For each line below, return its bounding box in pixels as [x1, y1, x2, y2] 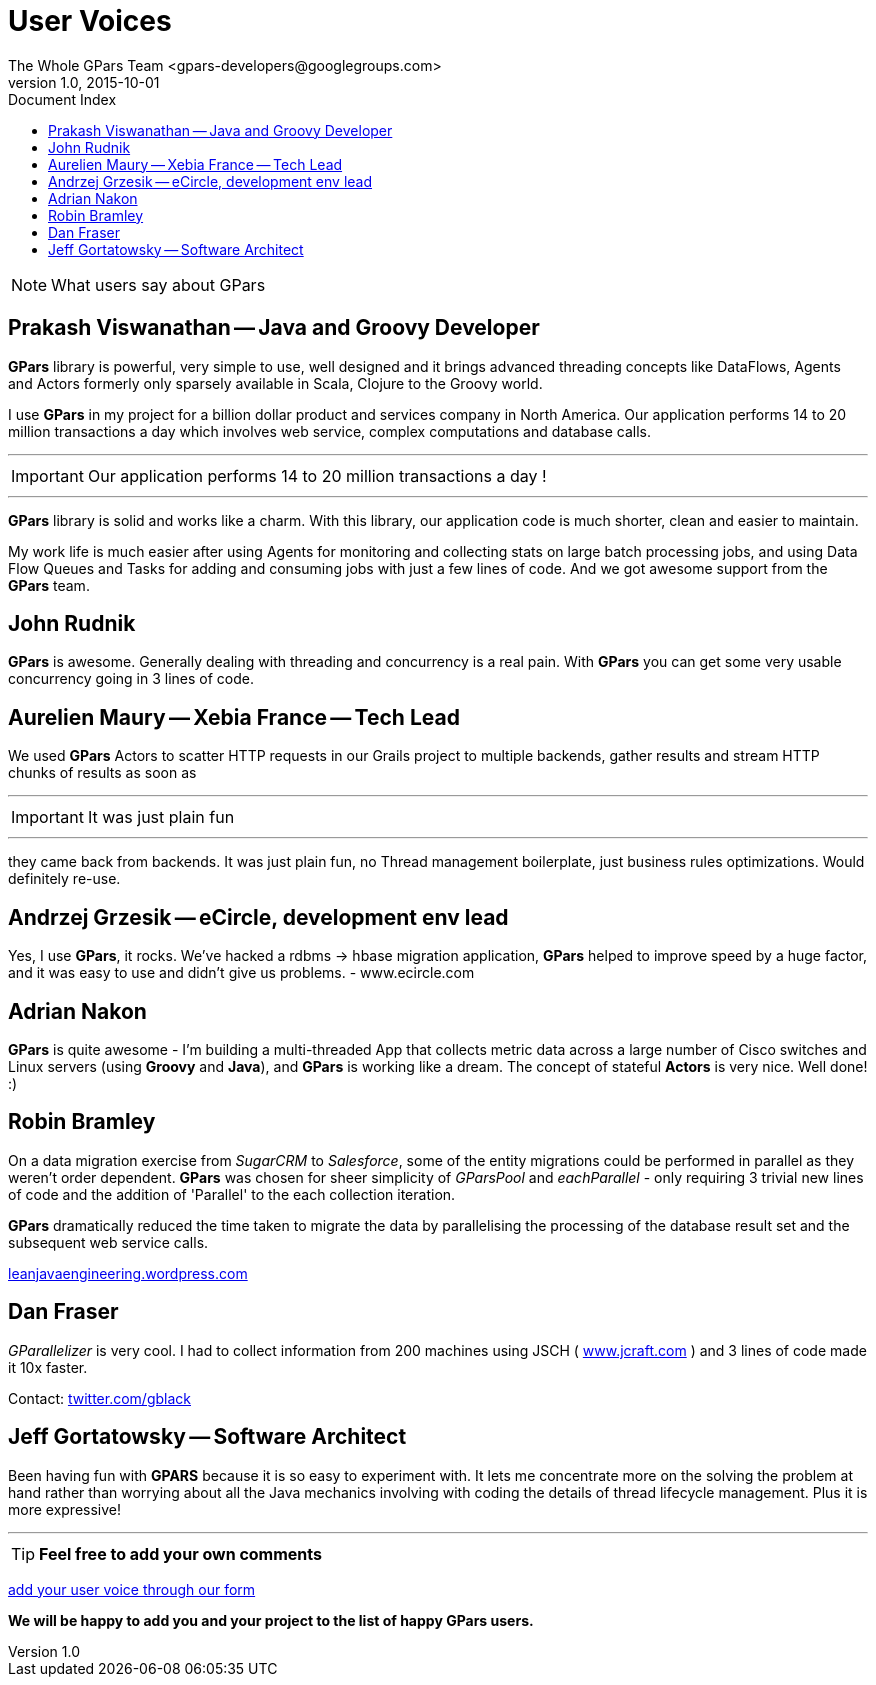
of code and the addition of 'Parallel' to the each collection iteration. [8, 1185, 456, 1203]
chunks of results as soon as [8, 764, 197, 782]
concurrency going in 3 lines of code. [8, 670, 254, 688]
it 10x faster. [8, 1358, 88, 1376]
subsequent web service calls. [8, 1233, 209, 1251]
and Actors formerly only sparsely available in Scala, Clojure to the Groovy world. [8, 374, 543, 392]
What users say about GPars [51, 274, 266, 295]
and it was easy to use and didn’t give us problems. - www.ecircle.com [8, 964, 475, 982]
